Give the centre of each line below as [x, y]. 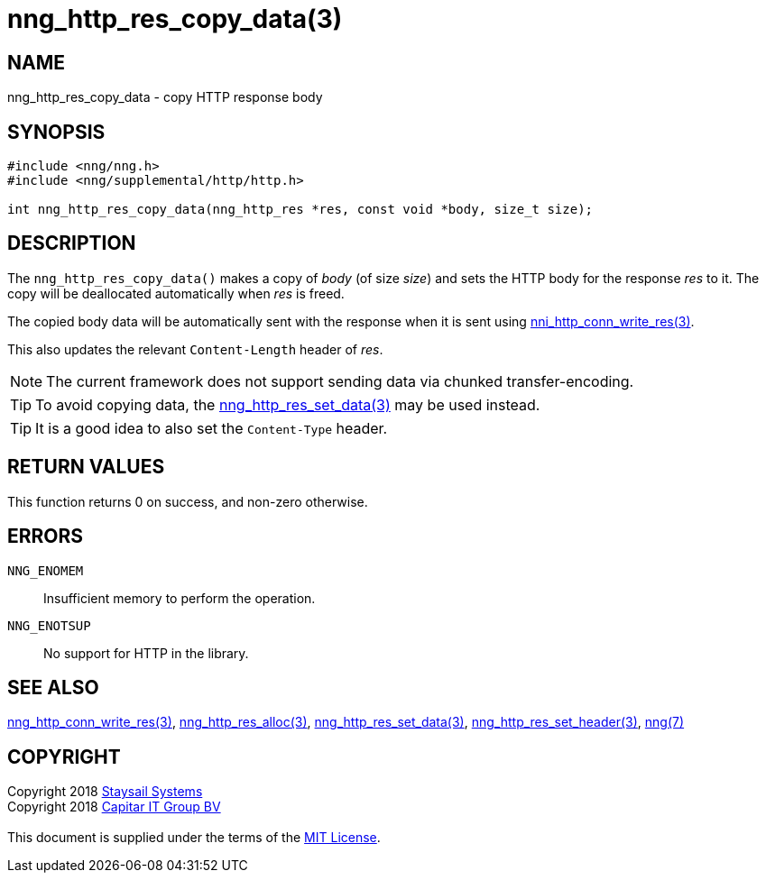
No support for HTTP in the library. [146, 653]
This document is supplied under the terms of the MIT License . [194, 838]
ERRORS [46, 536]
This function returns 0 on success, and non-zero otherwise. [188, 501]
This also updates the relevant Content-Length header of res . [195, 349]
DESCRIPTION [72, 243]
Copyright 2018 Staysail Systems [105, 792]
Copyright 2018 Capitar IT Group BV [114, 807]
